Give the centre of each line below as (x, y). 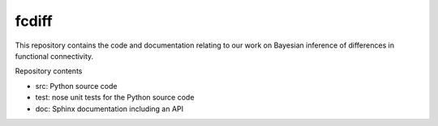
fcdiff (34, 21)
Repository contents (49, 71)
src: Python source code (76, 86)
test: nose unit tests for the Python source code (115, 98)
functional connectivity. (54, 56)
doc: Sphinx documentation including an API (109, 108)
